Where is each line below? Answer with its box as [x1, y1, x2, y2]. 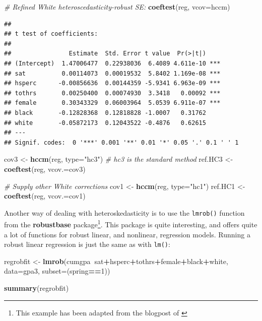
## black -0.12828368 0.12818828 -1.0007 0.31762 [4, 109, 206, 116]
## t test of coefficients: [4, 30, 98, 38]
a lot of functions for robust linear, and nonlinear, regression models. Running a [4, 229, 250, 239]
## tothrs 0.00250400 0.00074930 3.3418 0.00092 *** [4, 89, 221, 97]
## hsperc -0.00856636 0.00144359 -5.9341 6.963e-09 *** [4, 80, 221, 87]
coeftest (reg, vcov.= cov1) [4, 190, 86, 201]
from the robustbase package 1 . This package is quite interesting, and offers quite [4, 218, 257, 229]
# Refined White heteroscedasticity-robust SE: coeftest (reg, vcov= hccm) [4, 2, 230, 12]
